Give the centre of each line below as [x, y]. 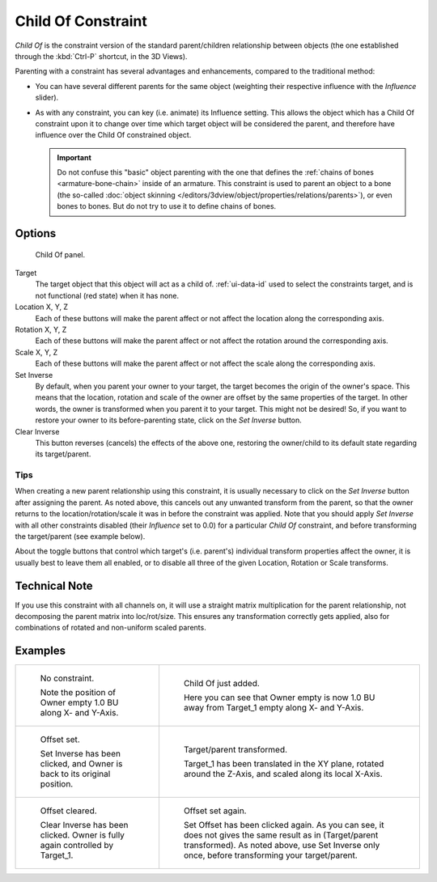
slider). [47, 98]
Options [36, 233]
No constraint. [67, 678]
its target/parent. [63, 454]
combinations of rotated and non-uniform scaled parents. [110, 628]
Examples [40, 651]
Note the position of [78, 693]
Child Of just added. [222, 684]
